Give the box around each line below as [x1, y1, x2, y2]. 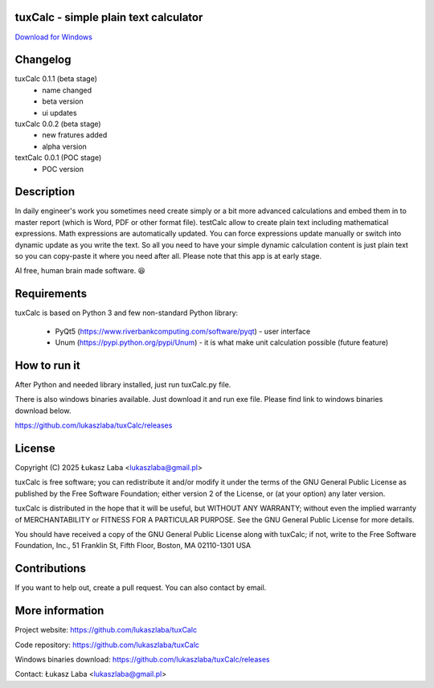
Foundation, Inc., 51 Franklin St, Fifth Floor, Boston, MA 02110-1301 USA [14, 541, 252, 551]
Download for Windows [14, 32, 92, 42]
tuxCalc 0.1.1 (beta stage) [14, 74, 98, 84]
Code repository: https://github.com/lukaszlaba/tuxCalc [14, 640, 200, 649]
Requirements [14, 287, 88, 301]
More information [14, 604, 104, 618]
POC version [42, 164, 84, 174]
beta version [42, 96, 84, 106]
